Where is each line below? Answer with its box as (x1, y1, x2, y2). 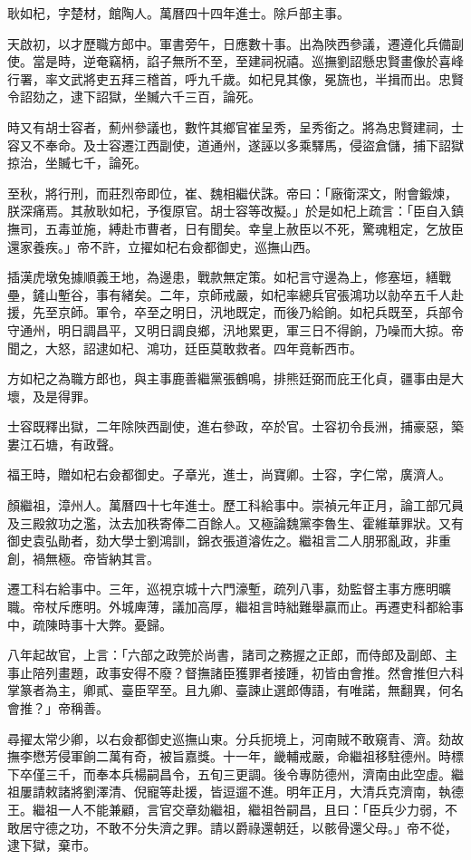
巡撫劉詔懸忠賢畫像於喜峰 (311, 52, 464, 71)
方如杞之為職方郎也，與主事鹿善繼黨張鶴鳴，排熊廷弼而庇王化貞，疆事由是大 (7, 369, 464, 388)
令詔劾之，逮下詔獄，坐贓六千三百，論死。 (7, 87, 261, 106)
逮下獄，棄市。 (7, 836, 96, 855)
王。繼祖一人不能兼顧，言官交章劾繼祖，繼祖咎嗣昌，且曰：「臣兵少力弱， (7, 799, 445, 818)
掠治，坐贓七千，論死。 (7, 153, 147, 172)
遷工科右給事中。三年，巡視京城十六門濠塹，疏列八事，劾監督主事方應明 (7, 579, 438, 598)
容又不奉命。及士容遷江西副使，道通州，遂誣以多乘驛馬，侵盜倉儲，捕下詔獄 (7, 135, 464, 154)
